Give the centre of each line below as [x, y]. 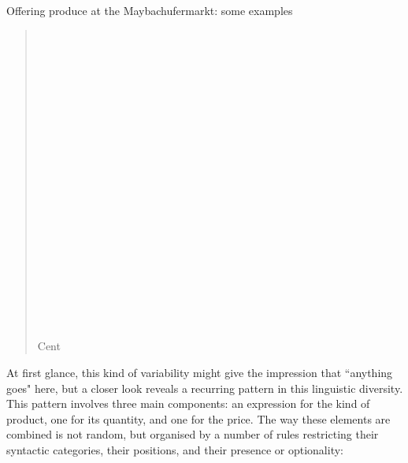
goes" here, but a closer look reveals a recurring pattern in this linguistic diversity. [205, 388]
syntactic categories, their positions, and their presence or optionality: [175, 450]
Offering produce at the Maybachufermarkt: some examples [150, 10]
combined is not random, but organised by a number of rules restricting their [193, 434]
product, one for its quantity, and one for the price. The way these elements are [198, 418]
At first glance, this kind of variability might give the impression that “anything [200, 373]
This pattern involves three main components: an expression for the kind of [188, 403]
